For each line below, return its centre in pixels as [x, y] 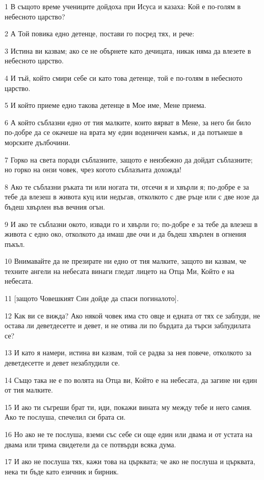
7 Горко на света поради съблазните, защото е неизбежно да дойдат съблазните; [129, 159]
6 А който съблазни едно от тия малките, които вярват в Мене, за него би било [128, 122]
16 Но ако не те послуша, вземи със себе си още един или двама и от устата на [129, 434]
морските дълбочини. [37, 142]
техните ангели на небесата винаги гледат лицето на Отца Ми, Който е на [120, 271]
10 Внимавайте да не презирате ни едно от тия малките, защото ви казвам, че [126, 261]
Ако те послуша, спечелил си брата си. [65, 417]
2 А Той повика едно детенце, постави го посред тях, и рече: [100, 33]
